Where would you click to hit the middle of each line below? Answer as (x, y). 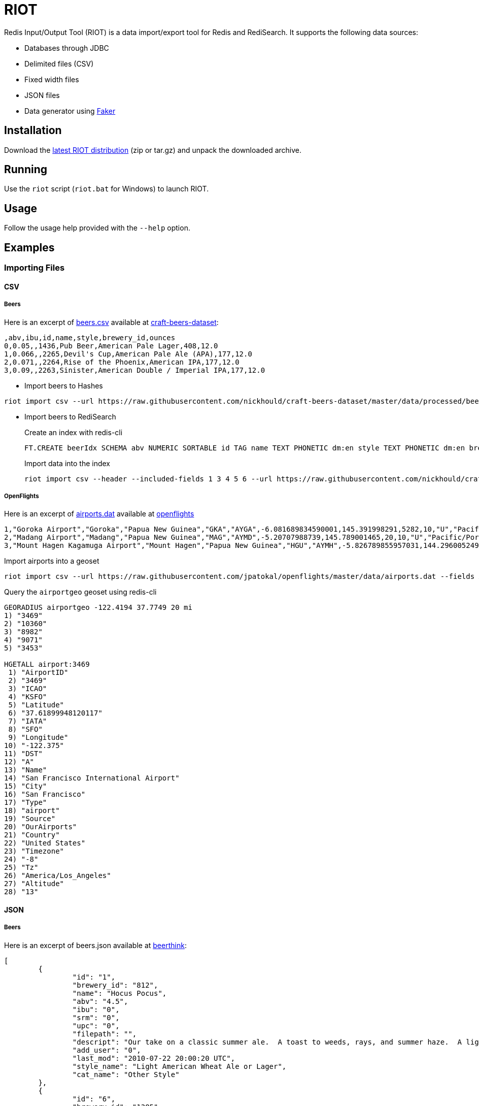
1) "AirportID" (38, 673)
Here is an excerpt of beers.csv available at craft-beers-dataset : (111, 322)
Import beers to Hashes (64, 385)
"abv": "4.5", (100, 1001)
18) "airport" (32, 811)
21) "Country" (32, 835)
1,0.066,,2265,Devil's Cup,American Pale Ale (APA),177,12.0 (128, 354)
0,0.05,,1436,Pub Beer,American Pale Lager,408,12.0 (111, 346)
